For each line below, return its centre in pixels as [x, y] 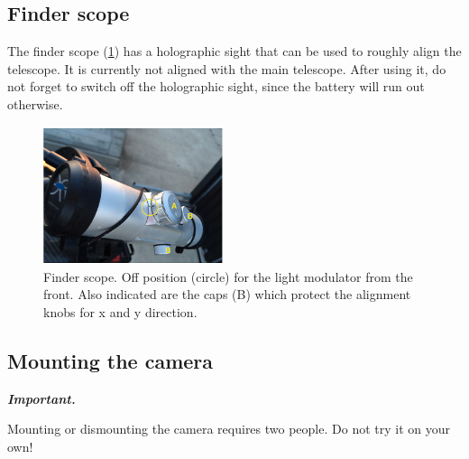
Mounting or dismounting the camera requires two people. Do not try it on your [229, 429]
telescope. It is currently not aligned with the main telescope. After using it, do [227, 68]
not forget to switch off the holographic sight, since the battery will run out [216, 86]
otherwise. [35, 103]
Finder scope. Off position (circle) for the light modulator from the [228, 276]
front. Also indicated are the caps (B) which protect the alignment [227, 294]
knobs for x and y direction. [120, 311]
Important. [41, 398]
